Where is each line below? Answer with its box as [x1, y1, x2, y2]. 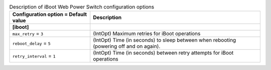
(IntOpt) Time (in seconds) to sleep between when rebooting [93, 37, 236, 44]
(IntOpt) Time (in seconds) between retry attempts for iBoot [93, 50, 234, 57]
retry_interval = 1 [12, 53, 56, 60]
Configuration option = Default [12, 11, 87, 18]
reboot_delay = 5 [12, 40, 51, 47]
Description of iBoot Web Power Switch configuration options [9, 3, 155, 10]
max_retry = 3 [12, 30, 44, 37]
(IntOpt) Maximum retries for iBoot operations [93, 30, 201, 37]
